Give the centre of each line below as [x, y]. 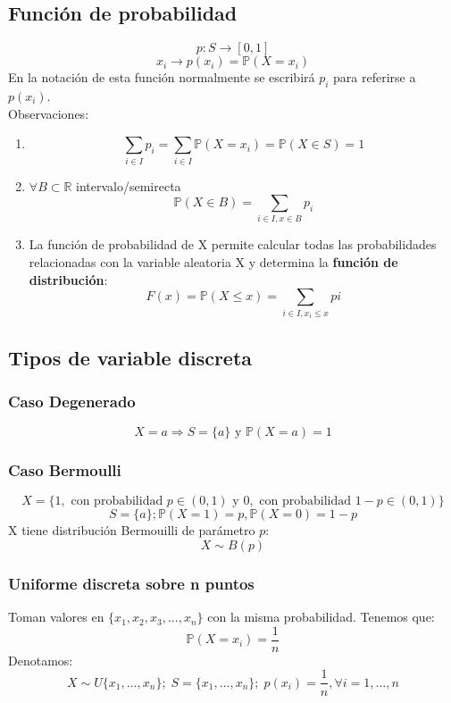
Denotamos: [41, 660]
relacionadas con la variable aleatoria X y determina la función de [213, 262]
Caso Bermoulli [65, 470]
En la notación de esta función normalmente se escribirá [162, 77]
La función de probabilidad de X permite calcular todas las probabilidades [233, 244]
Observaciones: [49, 113]
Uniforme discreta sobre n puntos [131, 583]
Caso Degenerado [72, 401]
